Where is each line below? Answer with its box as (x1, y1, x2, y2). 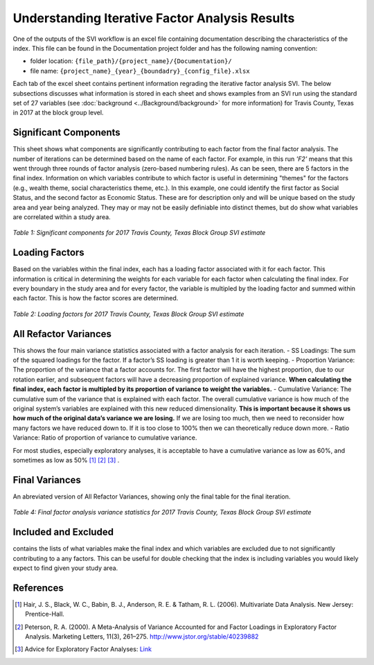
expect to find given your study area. (12, 564, 118, 572)
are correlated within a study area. (12, 212, 111, 221)
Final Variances (12, 474, 81, 485)
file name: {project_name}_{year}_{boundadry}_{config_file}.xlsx (30, 67, 250, 75)
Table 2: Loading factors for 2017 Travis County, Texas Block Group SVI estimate (12, 309, 244, 318)
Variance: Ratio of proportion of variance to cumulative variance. (12, 433, 197, 442)
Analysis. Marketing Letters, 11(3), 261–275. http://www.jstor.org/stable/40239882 (25, 632, 259, 641)
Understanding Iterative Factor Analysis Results (12, 10, 295, 26)
